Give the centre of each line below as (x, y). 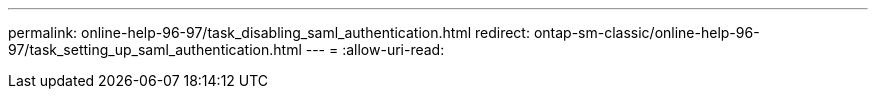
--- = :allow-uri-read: (375, 49)
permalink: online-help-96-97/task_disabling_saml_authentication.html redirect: (269, 32)
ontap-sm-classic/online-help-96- (646, 32)
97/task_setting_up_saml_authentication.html (155, 49)
